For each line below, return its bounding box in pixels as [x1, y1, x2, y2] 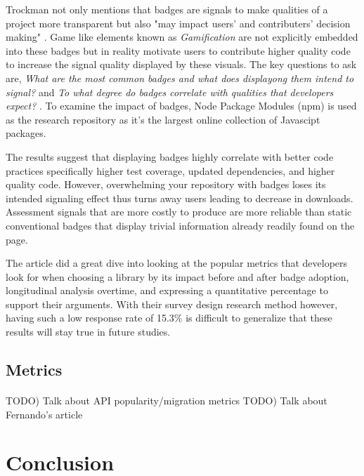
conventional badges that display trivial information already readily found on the [6, 218, 355, 232]
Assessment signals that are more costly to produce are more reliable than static [6, 204, 352, 219]
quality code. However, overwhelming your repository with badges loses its [6, 177, 326, 192]
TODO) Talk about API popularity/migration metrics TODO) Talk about [6, 393, 327, 408]
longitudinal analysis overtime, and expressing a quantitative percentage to [6, 283, 328, 298]
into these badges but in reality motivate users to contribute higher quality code [6, 43, 351, 58]
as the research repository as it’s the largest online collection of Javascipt [6, 112, 320, 126]
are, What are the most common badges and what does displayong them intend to [6, 70, 354, 85]
